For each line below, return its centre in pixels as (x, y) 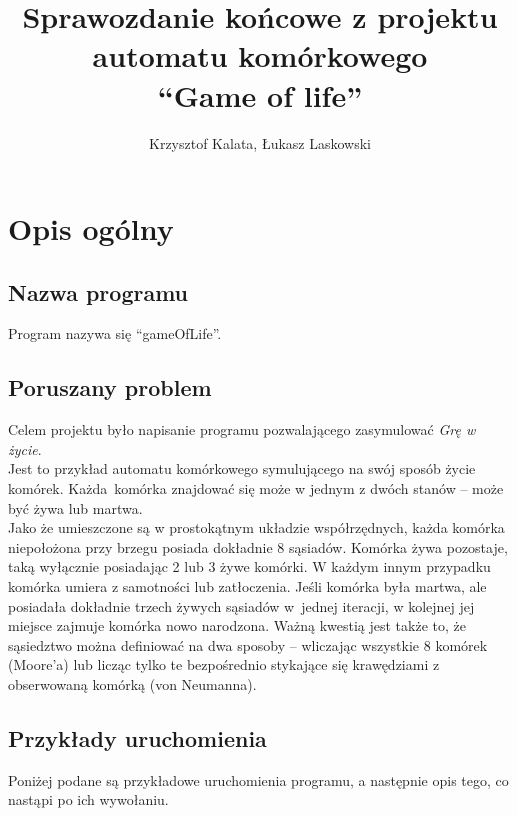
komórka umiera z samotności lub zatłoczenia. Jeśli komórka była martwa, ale (247, 586)
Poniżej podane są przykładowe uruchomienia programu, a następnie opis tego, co (258, 779)
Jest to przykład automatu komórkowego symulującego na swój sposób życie (242, 468)
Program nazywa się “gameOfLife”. (115, 333)
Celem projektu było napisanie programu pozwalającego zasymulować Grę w (242, 429)
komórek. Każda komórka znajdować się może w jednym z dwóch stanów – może (256, 488)
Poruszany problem (110, 387)
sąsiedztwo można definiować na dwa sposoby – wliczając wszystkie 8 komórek (248, 644)
